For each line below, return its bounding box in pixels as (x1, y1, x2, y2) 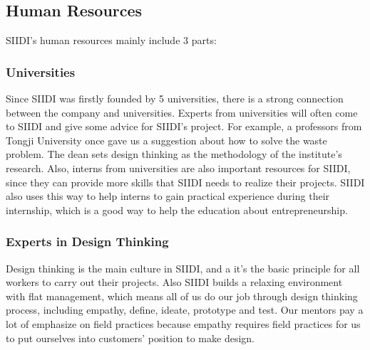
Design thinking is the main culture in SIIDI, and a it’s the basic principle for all (6, 260, 360, 275)
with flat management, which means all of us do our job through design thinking (6, 288, 358, 303)
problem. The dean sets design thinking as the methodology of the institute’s (6, 147, 342, 161)
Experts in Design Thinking (6, 233, 169, 250)
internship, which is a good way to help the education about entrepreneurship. (6, 202, 348, 217)
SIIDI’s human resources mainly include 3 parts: (6, 33, 217, 48)
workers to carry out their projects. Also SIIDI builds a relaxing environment (6, 275, 343, 290)
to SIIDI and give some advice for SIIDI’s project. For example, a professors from (6, 119, 362, 134)
